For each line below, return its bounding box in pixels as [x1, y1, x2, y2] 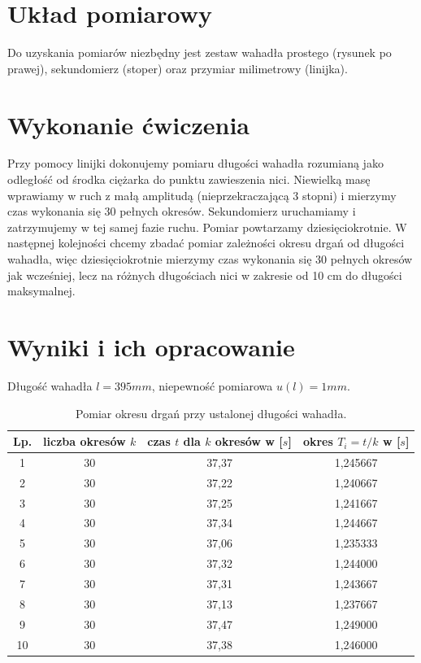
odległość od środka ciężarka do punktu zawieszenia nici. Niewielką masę [7, 171, 371, 188]
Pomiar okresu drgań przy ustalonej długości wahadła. [76, 404, 347, 421]
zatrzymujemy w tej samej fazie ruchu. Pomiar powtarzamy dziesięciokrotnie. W [7, 218, 407, 235]
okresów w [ [215, 433, 283, 450]
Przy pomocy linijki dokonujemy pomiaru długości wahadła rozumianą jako [7, 155, 384, 172]
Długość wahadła [7, 377, 93, 394]
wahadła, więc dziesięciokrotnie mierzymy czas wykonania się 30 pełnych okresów [7, 251, 413, 267]
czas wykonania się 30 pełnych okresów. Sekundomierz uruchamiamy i [7, 203, 356, 220]
